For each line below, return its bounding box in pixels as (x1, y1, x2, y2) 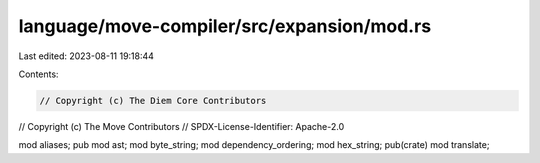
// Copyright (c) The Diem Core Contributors (39, 95, 267, 106)
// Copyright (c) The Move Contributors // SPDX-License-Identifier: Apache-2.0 (18, 120, 345, 132)
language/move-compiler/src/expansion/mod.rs (18, 15, 432, 37)
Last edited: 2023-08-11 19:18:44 (18, 50, 155, 62)
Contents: (18, 68, 59, 80)
